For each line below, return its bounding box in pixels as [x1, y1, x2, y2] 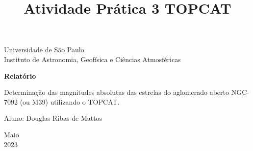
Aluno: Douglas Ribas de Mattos [4, 113, 102, 123]
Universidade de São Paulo [4, 44, 84, 55]
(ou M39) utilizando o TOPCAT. [20, 96, 120, 107]
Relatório [4, 70, 36, 81]
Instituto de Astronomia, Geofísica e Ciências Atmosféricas [4, 54, 181, 64]
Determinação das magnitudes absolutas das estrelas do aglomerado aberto [4, 87, 229, 97]
